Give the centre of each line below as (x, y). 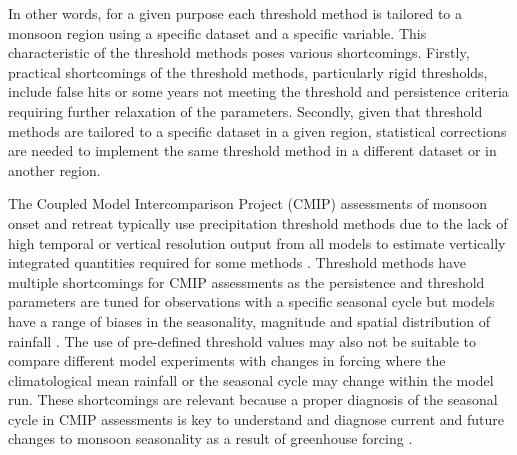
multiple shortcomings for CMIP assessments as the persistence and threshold (246, 281)
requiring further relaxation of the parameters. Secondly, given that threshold (245, 110)
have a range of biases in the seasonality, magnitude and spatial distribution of (249, 320)
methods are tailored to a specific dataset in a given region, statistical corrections (257, 130)
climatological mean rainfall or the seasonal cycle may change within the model (251, 379)
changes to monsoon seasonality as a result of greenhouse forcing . (210, 438)
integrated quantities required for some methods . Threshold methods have (237, 262)
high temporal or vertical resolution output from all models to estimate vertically (257, 242)
